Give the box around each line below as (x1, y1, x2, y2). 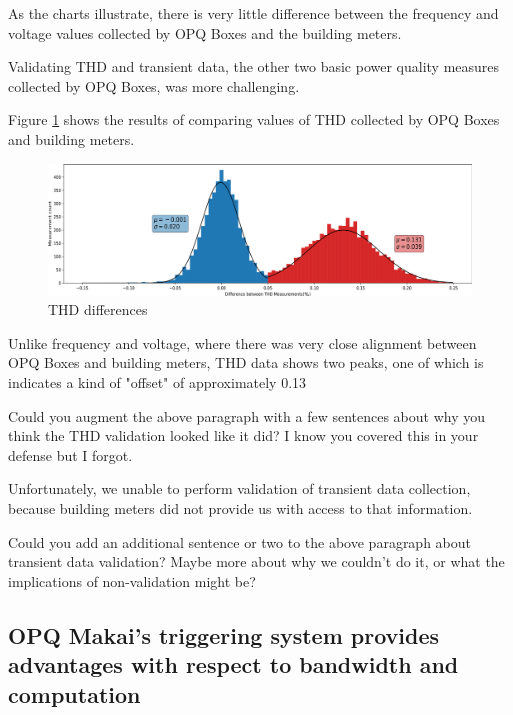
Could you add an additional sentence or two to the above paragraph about (8, 531, 472, 552)
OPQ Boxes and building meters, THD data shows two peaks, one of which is (8, 352, 484, 373)
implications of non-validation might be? (8, 570, 256, 591)
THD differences (48, 299, 148, 320)
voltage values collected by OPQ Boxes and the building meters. (8, 22, 402, 43)
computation (8, 678, 141, 709)
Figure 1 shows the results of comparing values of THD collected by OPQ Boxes (8, 109, 500, 130)
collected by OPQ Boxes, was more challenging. (8, 75, 300, 96)
